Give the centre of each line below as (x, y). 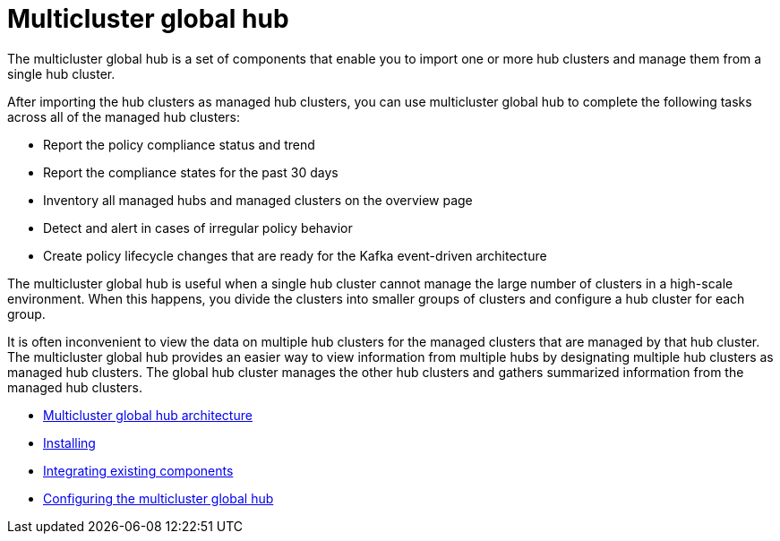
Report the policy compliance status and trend (179, 144)
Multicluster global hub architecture (148, 415)
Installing (69, 442)
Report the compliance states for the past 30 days (191, 172)
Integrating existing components (138, 470)
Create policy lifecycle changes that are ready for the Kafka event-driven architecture (295, 255)
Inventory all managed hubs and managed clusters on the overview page (258, 200)
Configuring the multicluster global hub (159, 498)
